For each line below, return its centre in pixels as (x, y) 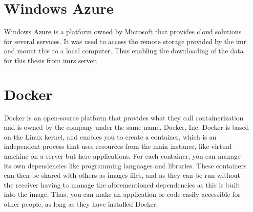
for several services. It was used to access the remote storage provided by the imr (125, 41)
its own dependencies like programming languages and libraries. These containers (125, 165)
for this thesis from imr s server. (51, 60)
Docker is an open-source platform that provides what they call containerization (124, 117)
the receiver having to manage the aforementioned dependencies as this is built (122, 184)
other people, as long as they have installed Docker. (81, 203)
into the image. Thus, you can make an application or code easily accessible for (122, 194)
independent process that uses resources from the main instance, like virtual (118, 146)
